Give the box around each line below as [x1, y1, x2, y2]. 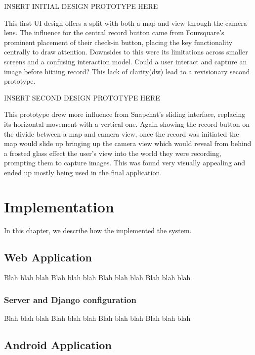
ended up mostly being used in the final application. [4, 167, 162, 177]
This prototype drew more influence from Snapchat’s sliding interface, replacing [4, 109, 246, 119]
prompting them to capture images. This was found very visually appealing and [4, 157, 246, 168]
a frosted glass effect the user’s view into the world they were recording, [4, 148, 221, 158]
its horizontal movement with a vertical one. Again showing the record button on [4, 118, 250, 129]
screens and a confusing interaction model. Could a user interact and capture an [4, 56, 247, 66]
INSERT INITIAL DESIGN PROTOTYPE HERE [4, 1, 158, 11]
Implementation [4, 196, 114, 216]
